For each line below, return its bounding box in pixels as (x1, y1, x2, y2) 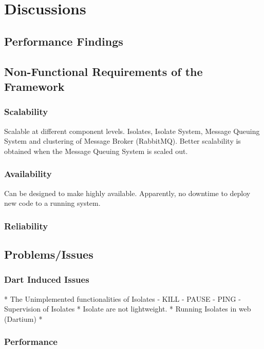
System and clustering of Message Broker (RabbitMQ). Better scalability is (4, 135, 241, 146)
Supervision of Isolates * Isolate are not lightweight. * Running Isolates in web (4, 303, 251, 314)
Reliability (4, 219, 48, 232)
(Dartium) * (4, 313, 43, 324)
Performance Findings (4, 33, 123, 49)
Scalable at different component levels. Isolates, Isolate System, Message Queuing (4, 125, 260, 136)
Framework (4, 78, 65, 94)
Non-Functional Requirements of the (4, 63, 203, 79)
